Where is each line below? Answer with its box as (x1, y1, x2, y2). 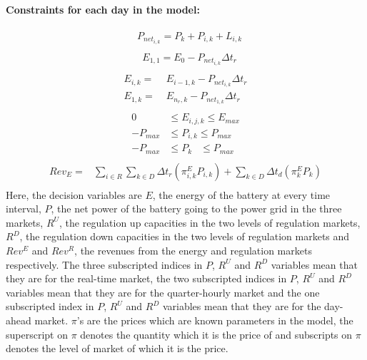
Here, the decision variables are (6, 187, 142, 202)
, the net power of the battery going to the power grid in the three (51, 201, 342, 216)
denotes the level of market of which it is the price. (6, 341, 228, 356)
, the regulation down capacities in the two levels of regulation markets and (19, 229, 350, 244)
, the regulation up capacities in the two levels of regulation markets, (59, 215, 361, 230)
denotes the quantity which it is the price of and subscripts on (80, 326, 353, 341)
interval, (6, 201, 41, 216)
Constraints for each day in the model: (6, 1, 200, 16)
